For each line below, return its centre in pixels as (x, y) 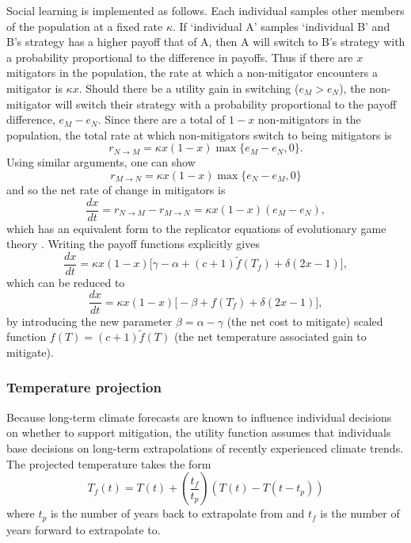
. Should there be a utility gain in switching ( (189, 88)
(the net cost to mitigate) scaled (305, 321)
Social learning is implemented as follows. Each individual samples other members (205, 10)
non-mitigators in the (309, 119)
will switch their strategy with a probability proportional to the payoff (226, 103)
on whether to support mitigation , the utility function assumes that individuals (199, 432)
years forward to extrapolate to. (84, 529)
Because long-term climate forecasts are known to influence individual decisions (199, 417)
